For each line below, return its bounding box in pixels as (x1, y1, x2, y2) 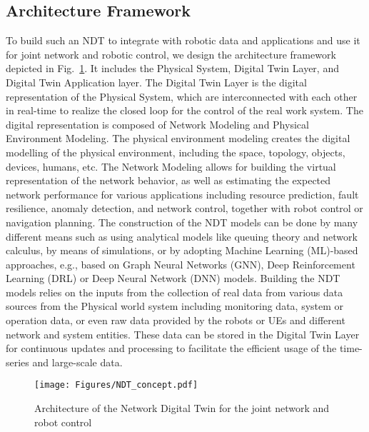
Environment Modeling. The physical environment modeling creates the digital (6, 131, 350, 146)
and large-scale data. (32, 354, 123, 369)
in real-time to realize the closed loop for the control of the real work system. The (6, 103, 363, 118)
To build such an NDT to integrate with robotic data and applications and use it (6, 33, 360, 48)
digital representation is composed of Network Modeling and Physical (6, 116, 309, 131)
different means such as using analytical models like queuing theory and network (6, 228, 358, 243)
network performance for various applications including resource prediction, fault (6, 186, 359, 201)
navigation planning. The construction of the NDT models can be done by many (6, 214, 358, 229)
